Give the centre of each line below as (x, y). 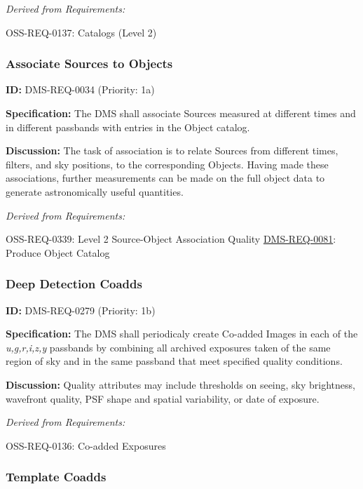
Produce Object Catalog (58, 252)
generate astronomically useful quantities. (95, 191)
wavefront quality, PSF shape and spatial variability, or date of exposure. (163, 398)
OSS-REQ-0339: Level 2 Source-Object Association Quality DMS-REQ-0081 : (171, 239)
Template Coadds (56, 477)
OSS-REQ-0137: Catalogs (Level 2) (81, 32)
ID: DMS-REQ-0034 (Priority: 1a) (80, 89)
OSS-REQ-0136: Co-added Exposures (86, 445)
